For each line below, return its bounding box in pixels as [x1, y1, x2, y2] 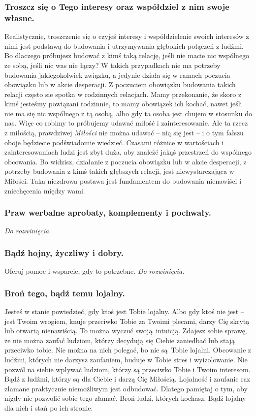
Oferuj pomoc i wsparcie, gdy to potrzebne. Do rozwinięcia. [4, 266, 185, 276]
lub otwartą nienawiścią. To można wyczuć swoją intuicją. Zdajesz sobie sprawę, [4, 325, 247, 336]
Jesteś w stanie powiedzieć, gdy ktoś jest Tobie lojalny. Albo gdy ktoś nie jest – [4, 306, 244, 317]
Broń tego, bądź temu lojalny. [4, 287, 125, 299]
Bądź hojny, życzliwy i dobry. [4, 246, 124, 258]
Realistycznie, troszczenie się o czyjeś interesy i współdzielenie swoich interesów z [4, 31, 249, 41]
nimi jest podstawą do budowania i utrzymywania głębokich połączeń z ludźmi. [4, 40, 244, 51]
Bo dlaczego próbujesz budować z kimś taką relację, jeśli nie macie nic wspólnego [4, 50, 250, 61]
